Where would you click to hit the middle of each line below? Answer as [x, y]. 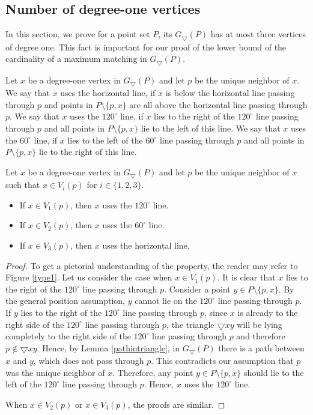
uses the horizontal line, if [108, 93]
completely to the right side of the [68, 336]
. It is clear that [246, 277]
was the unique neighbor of [55, 372]
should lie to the [274, 372]
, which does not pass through [89, 361]
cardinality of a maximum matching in [76, 59]
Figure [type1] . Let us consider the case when [89, 277]
